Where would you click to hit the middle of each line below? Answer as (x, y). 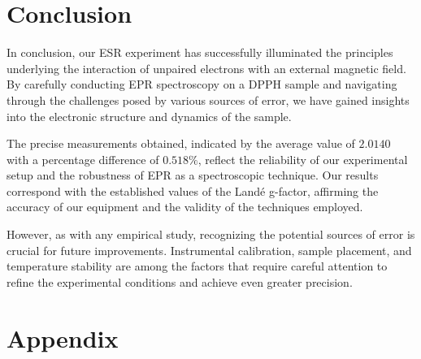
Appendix (63, 337)
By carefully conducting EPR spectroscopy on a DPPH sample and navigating (202, 84)
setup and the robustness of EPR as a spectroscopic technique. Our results (193, 175)
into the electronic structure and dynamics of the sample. (149, 116)
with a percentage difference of (83, 159)
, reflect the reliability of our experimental (303, 159)
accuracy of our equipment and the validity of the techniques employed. (185, 207)
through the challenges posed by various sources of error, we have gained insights (208, 99)
